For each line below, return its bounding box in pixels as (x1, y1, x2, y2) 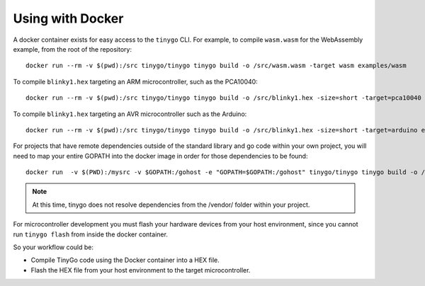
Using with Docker (13, 11, 124, 26)
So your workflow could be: (13, 243, 94, 251)
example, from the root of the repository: (13, 45, 132, 53)
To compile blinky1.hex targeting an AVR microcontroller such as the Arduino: (13, 110, 247, 118)
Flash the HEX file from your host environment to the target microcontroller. (30, 265, 251, 274)
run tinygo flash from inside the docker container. (13, 230, 168, 239)
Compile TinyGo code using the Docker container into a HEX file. (30, 256, 220, 265)
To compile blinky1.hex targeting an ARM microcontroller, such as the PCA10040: (13, 77, 258, 86)
